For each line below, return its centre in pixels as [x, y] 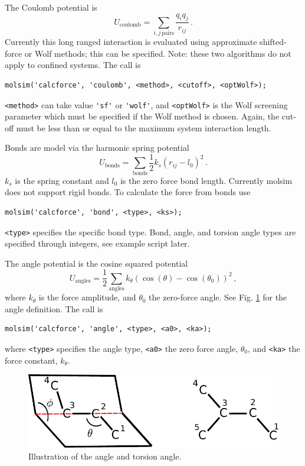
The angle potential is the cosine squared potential [96, 263]
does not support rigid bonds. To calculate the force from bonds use [128, 192]
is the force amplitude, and [87, 297]
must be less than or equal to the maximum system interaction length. [144, 127]
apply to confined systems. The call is [73, 65]
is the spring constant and [62, 180]
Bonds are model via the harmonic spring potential [97, 148]
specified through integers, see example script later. [97, 243]
